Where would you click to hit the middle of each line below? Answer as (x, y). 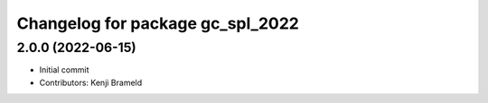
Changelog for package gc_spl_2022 (158, 23)
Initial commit (64, 70)
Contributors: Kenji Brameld (91, 82)
